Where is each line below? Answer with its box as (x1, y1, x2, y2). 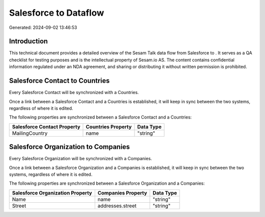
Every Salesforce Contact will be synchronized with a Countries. (9, 90, 139, 96)
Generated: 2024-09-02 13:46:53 (9, 24, 77, 30)
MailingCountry (12, 130, 48, 137)
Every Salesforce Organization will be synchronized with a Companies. (9, 156, 152, 162)
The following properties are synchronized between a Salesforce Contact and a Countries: (9, 114, 192, 120)
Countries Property (85, 123, 132, 130)
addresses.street (97, 202, 137, 209)
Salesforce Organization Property (12, 189, 92, 196)
